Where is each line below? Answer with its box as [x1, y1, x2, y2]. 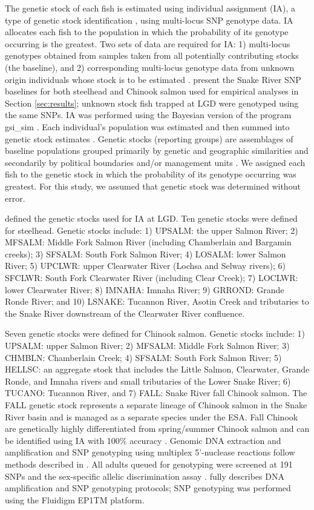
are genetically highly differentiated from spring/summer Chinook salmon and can [5, 422, 310, 435]
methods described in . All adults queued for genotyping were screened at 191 [5, 457, 293, 470]
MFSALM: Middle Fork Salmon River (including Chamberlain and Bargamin [5, 236, 292, 248]
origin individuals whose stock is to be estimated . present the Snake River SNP [5, 73, 301, 85]
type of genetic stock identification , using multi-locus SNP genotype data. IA [5, 13, 293, 26]
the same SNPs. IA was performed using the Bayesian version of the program [5, 108, 292, 121]
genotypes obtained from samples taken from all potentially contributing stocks [5, 49, 299, 62]
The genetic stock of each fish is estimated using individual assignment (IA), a [5, 2, 296, 14]
